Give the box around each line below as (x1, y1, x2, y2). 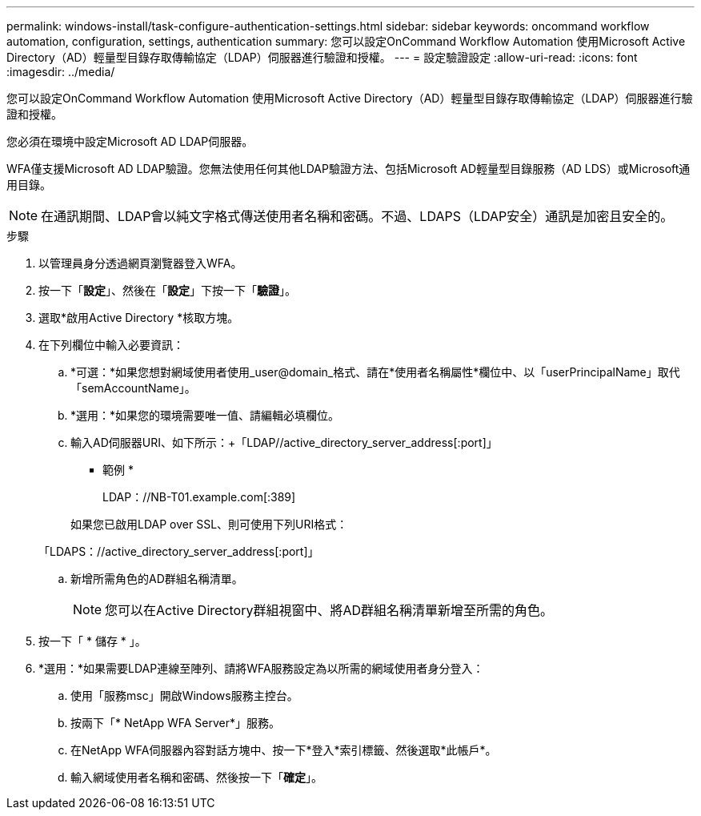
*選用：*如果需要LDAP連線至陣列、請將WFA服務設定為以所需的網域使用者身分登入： (38, 661, 484, 675)
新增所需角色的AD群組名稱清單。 (70, 572, 243, 585)
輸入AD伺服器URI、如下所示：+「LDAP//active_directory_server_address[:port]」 (70, 436, 498, 449)
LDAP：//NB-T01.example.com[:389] (102, 490, 296, 504)
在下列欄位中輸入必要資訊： (38, 338, 184, 352)
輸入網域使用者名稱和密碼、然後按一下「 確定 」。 (70, 770, 322, 784)
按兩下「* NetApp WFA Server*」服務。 (70, 716, 281, 730)
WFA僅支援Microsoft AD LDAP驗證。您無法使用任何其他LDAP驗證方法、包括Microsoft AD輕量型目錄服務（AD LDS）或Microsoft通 (6, 162, 691, 175)
